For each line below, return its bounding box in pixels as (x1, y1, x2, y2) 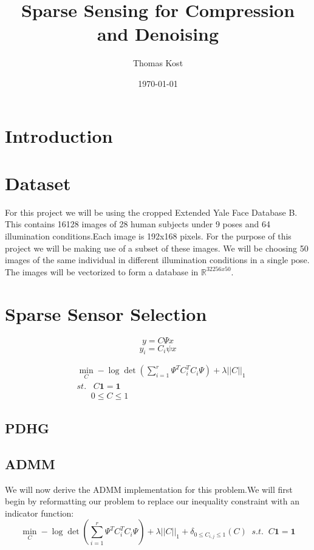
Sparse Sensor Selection (5, 301, 207, 326)
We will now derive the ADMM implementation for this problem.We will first (5, 483, 293, 495)
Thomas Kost (132, 57, 183, 69)
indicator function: (5, 506, 74, 519)
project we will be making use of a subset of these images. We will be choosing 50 (5, 241, 309, 254)
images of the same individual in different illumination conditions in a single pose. (5, 253, 310, 266)
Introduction (5, 123, 113, 148)
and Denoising (97, 21, 219, 46)
